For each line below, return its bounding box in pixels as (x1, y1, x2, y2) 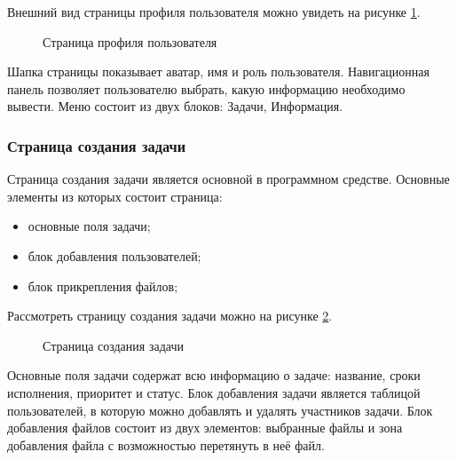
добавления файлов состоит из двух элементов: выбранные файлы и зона (7, 418, 403, 437)
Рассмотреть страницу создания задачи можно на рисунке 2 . (7, 306, 333, 325)
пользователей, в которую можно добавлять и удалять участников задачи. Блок (7, 401, 433, 419)
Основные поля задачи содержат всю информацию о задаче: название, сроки (7, 366, 421, 385)
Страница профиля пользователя (43, 32, 217, 51)
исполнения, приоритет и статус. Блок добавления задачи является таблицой (7, 383, 421, 401)
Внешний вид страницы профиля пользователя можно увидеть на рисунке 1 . (7, 3, 421, 20)
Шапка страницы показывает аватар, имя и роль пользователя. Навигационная (7, 62, 429, 81)
